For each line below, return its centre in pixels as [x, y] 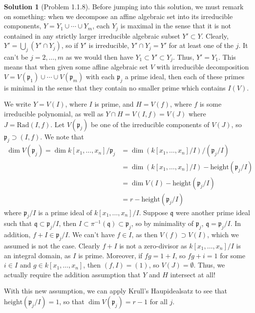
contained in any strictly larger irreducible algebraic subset [92, 35]
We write [18, 104]
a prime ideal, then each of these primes [185, 77]
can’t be [16, 57]
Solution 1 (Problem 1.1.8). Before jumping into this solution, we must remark [124, 6]
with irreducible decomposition [203, 67]
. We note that [62, 136]
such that [18, 223]
